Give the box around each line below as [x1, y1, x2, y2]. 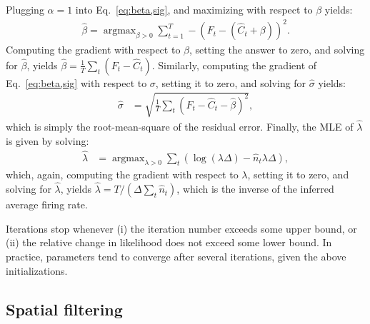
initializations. [6, 263, 68, 278]
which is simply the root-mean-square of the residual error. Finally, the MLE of [6, 119, 354, 134]
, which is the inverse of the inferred [176, 181, 334, 196]
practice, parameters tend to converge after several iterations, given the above [6, 248, 346, 263]
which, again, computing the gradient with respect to [6, 167, 239, 182]
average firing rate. [6, 197, 88, 212]
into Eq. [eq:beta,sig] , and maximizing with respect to [75, 2, 313, 16]
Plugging [6, 2, 44, 16]
